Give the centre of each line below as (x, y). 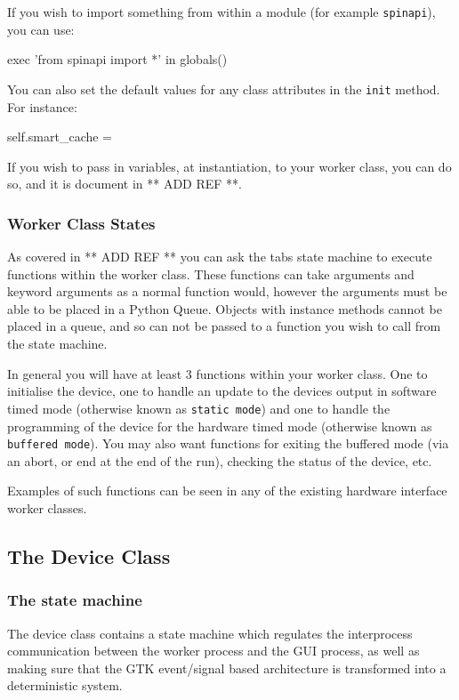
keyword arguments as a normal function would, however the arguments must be (227, 291)
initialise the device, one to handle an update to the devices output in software (222, 391)
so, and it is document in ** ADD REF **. (125, 184)
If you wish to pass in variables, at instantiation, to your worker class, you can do (229, 166)
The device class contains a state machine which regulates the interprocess (210, 633)
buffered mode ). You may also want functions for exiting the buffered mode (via (228, 443)
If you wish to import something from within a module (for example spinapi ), (221, 12)
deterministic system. (65, 685)
